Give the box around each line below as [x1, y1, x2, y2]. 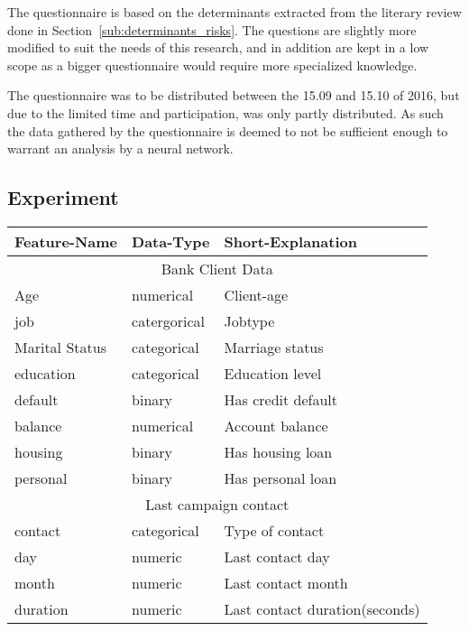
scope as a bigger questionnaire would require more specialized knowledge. [7, 55, 418, 74]
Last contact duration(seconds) [224, 598, 420, 619]
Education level [224, 362, 322, 384]
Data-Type [132, 230, 210, 252]
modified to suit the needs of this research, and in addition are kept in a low [7, 38, 429, 57]
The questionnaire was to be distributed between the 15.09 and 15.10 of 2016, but [7, 86, 460, 105]
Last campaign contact [145, 493, 290, 515]
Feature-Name [14, 230, 118, 252]
